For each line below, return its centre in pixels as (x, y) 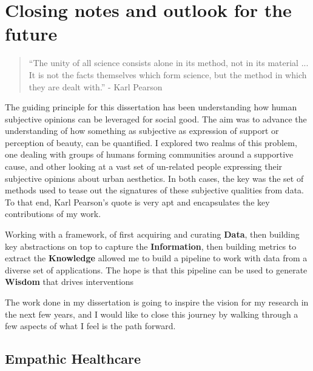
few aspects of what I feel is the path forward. (90, 326)
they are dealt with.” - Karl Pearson (96, 86)
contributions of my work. (53, 214)
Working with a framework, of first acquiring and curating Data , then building (152, 234)
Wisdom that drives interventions (69, 282)
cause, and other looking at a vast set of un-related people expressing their (144, 166)
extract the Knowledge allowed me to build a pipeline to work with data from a (156, 258)
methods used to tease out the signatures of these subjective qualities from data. (154, 190)
